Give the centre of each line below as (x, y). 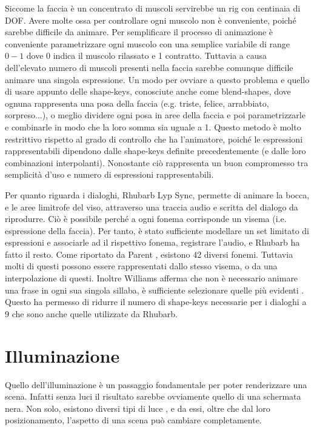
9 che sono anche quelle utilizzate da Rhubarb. (91, 313)
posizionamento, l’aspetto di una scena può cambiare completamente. (133, 420)
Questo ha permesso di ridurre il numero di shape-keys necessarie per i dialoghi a (156, 302)
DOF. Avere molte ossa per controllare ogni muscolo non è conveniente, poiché (151, 20)
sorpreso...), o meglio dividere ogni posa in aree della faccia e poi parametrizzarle (155, 115)
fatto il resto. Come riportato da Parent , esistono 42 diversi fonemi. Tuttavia (149, 254)
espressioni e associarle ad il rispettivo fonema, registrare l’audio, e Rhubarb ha (152, 242)
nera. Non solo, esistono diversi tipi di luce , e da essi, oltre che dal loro (138, 408)
